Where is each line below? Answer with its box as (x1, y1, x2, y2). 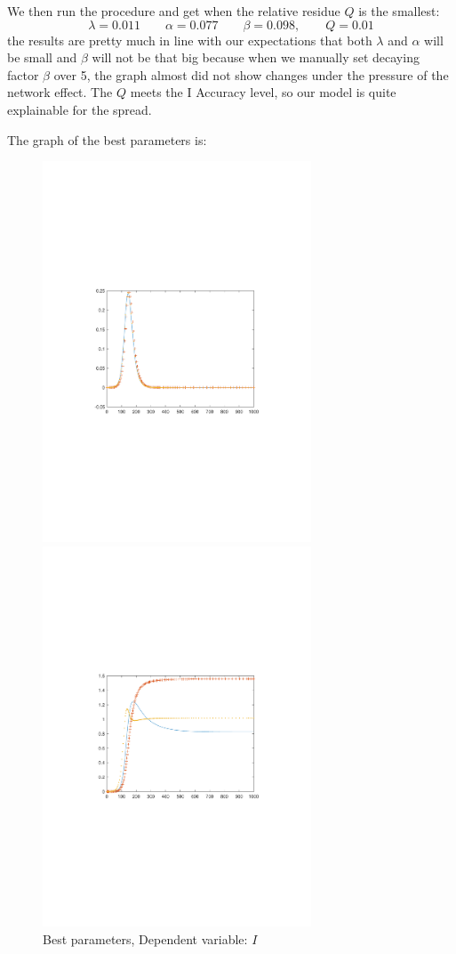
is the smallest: (358, 2, 440, 20)
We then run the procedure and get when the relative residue (7, 2, 340, 20)
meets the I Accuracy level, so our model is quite (130, 83, 396, 101)
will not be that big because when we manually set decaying (92, 48, 420, 67)
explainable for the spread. (7, 100, 152, 118)
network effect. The (7, 83, 113, 101)
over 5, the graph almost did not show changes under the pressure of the (53, 65, 449, 84)
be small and (7, 48, 77, 67)
